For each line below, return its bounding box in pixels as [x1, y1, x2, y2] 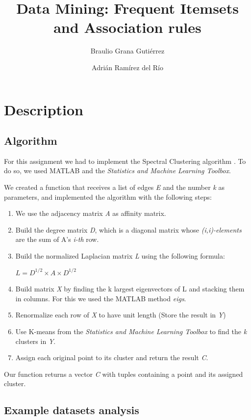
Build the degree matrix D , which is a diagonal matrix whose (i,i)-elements [15, 224, 242, 235]
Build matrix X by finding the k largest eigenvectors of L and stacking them [15, 284, 245, 294]
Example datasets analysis [4, 402, 139, 418]
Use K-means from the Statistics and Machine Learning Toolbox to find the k [15, 326, 247, 337]
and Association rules [53, 17, 201, 37]
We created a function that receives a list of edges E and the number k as [4, 182, 225, 192]
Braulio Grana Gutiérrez [90, 46, 165, 56]
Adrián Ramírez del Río [92, 62, 163, 72]
